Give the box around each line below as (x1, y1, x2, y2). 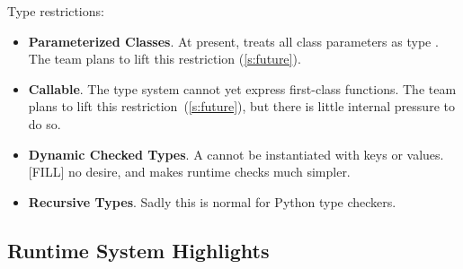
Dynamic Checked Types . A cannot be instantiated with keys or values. (28, 144, 444, 163)
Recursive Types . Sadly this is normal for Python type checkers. (28, 192, 396, 211)
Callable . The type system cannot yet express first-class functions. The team (28, 79, 457, 98)
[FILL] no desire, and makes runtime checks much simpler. (28, 162, 351, 181)
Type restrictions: (7, 2, 104, 20)
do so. (28, 114, 61, 133)
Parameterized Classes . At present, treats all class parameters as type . (28, 31, 439, 50)
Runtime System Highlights (7, 236, 270, 264)
